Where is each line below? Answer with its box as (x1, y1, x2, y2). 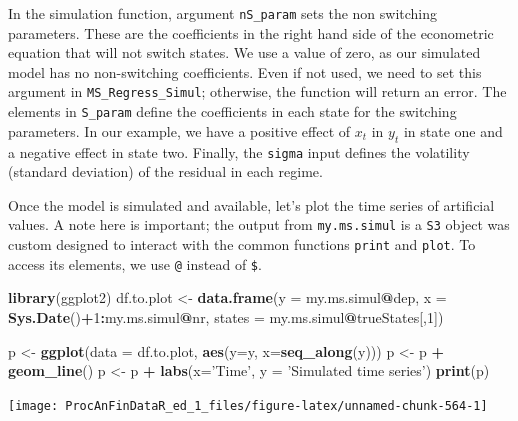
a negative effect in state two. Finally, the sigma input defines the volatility (8, 141, 470, 162)
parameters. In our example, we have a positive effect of (8, 120, 351, 141)
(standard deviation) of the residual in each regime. (8, 161, 323, 182)
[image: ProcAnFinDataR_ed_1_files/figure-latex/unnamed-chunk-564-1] (8, 398, 488, 413)
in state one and (403, 120, 503, 141)
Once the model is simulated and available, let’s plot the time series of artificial (8, 194, 495, 215)
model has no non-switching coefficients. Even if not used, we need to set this (8, 61, 482, 82)
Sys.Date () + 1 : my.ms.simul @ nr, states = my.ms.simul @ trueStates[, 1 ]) (8, 306, 444, 327)
